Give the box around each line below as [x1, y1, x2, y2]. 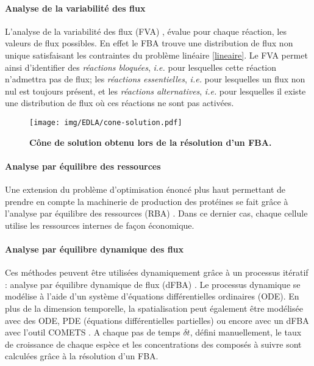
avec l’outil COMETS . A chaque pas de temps [5, 326, 180, 339]
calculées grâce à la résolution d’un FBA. [5, 350, 159, 362]
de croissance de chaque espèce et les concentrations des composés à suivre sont [5, 337, 302, 350]
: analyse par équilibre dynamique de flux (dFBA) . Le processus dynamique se [5, 278, 301, 290]
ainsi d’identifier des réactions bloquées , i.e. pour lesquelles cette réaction [5, 60, 277, 73]
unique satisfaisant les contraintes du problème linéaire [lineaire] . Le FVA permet [5, 48, 308, 61]
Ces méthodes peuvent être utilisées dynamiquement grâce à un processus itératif [5, 266, 309, 279]
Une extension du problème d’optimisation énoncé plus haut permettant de [5, 183, 285, 195]
